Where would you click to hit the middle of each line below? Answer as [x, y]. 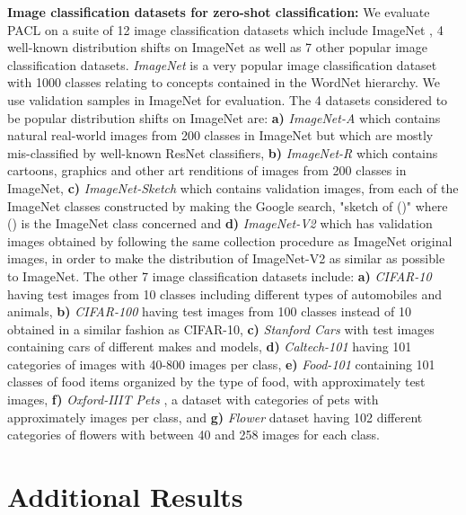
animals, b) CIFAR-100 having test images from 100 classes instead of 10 [210, 311]
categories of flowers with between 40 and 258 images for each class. [193, 435]
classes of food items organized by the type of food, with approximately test [216, 382]
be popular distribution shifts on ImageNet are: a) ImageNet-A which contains [224, 117]
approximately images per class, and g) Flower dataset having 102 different [215, 417]
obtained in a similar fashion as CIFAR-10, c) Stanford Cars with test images [221, 329]
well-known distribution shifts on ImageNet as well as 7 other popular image [217, 47]
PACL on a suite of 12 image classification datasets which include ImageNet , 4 [225, 29]
